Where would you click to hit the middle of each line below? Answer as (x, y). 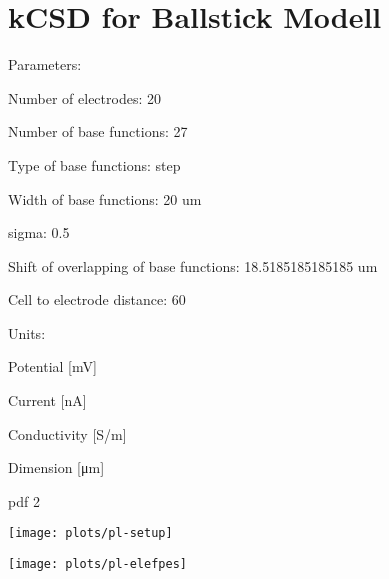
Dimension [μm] (56, 467)
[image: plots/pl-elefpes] (97, 564)
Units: (27, 332)
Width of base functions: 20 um (105, 198)
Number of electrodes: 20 (84, 97)
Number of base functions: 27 (98, 131)
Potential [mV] (52, 366)
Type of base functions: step (94, 164)
